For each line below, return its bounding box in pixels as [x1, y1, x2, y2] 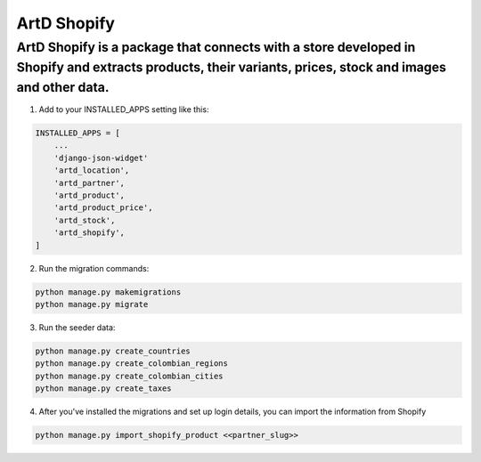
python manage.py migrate [35, 299, 149, 309]
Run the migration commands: [38, 263, 150, 273]
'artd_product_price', [53, 203, 153, 213]
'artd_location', [53, 166, 130, 175]
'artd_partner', [53, 178, 125, 188]
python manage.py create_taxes [35, 384, 173, 393]
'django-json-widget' [53, 152, 149, 163]
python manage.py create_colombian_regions [35, 359, 229, 369]
